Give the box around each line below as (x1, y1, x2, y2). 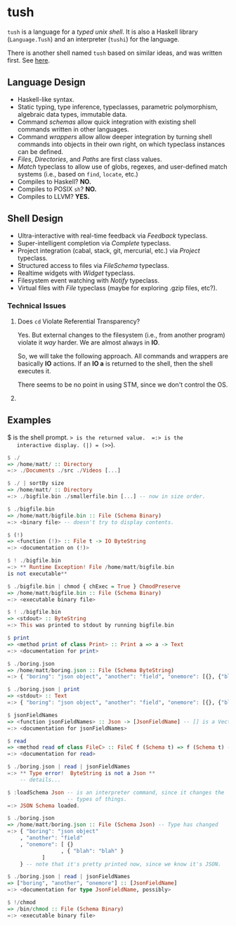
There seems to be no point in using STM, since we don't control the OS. (17, 380, 228, 389)
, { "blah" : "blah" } (60, 847, 124, 854)
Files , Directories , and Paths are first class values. (17, 155, 162, 163)
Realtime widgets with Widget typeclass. (17, 269, 136, 277)
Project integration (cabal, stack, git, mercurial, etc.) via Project (17, 246, 200, 255)
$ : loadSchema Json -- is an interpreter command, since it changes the (7, 789, 225, 796)
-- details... (20, 776, 61, 783)
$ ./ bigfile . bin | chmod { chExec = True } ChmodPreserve (7, 583, 181, 590)
